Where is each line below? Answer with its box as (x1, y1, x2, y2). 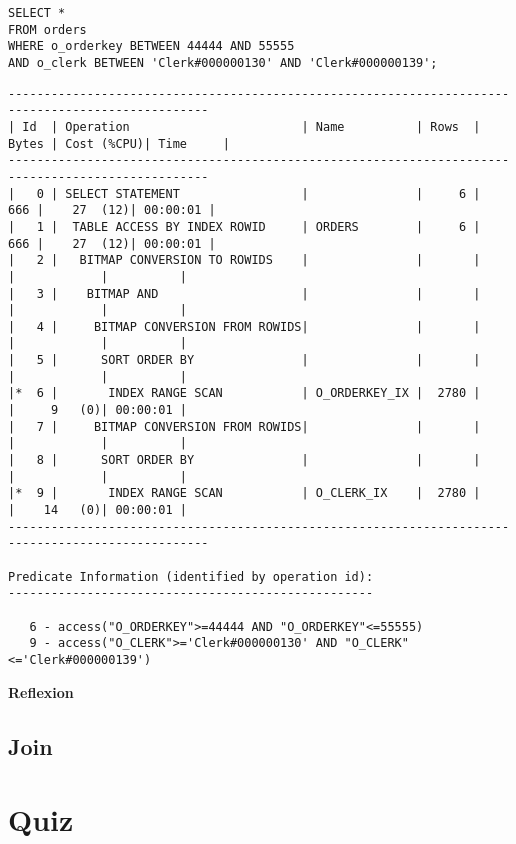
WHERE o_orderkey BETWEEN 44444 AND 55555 (8, 39, 295, 54)
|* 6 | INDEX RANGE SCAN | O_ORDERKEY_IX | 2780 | (8, 386, 481, 401)
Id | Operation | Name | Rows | (22, 119, 481, 134)
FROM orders (8, 22, 87, 37)
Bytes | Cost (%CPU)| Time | (8, 136, 230, 151)
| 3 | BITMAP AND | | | (8, 286, 481, 301)
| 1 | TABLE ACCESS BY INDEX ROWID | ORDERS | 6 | (8, 219, 481, 234)
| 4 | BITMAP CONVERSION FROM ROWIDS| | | (8, 319, 481, 334)
